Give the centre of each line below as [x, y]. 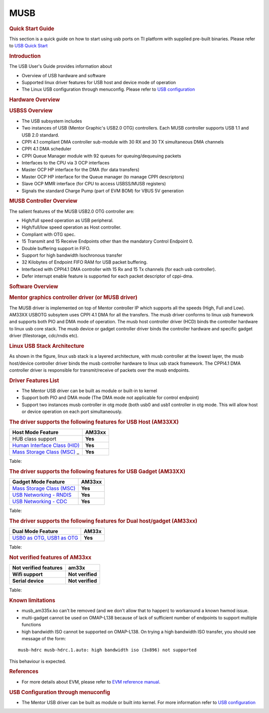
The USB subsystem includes [52, 121]
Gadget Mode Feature [38, 482]
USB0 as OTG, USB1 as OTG [45, 538]
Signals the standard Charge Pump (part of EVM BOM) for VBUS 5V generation [103, 191]
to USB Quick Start [28, 46]
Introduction [25, 56]
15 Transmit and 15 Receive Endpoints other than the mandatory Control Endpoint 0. [108, 241]
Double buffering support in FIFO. [56, 248]
